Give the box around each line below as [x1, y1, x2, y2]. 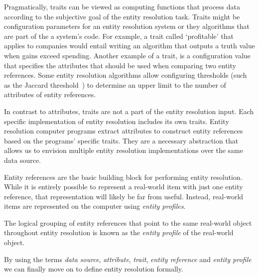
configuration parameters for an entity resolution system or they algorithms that [4, 21, 250, 31]
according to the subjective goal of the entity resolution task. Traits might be [4, 11, 240, 21]
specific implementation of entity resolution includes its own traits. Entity [4, 116, 229, 126]
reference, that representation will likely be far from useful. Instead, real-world [4, 191, 244, 201]
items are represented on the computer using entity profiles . [4, 201, 186, 211]
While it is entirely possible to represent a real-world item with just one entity [4, 181, 243, 192]
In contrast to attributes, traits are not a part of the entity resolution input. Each [4, 106, 254, 116]
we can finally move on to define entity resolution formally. [4, 264, 183, 274]
